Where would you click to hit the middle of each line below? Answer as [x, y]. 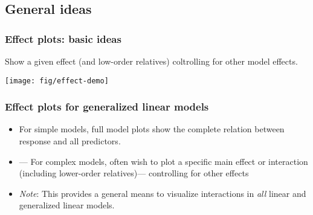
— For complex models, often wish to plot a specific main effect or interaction [163, 161]
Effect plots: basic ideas [63, 38]
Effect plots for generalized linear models [107, 107]
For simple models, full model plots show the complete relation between [152, 129]
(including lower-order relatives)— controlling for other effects [134, 173]
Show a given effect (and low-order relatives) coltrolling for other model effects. [151, 61]
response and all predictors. [70, 141]
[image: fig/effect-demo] [57, 81]
